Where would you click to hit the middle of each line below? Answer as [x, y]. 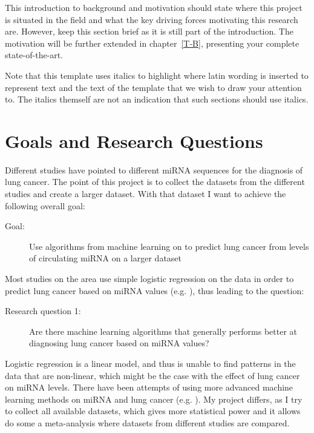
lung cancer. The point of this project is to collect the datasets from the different [155, 182]
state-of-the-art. [34, 55]
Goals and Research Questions [134, 140]
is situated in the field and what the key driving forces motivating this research [152, 19]
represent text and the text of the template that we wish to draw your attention [153, 87]
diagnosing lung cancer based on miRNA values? [119, 343]
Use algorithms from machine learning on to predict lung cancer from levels [169, 246]
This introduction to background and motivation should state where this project [154, 7]
